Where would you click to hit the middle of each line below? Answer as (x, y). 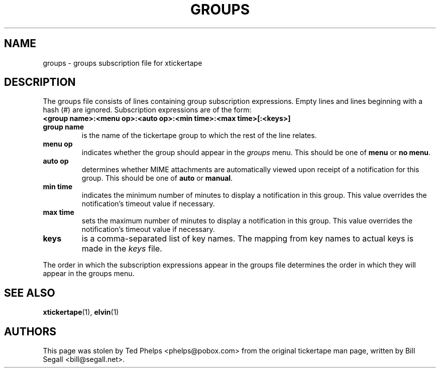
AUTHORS (30, 331)
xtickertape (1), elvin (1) (81, 312)
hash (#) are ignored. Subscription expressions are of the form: (147, 110)
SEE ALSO (30, 293)
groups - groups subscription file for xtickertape (123, 63)
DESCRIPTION (40, 82)
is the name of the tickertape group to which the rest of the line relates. (199, 136)
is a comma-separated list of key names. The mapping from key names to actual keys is (248, 239)
